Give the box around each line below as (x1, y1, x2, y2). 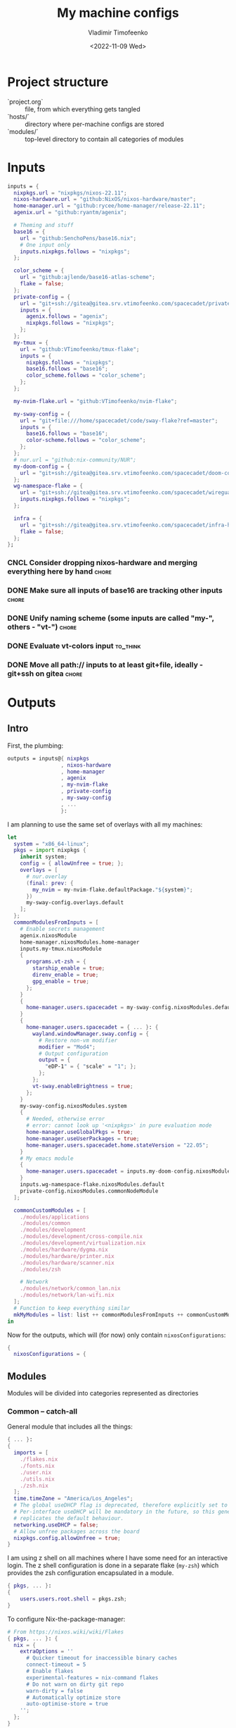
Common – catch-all (7, 1407, 78, 1417)
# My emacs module (20, 1154, 74, 1162)
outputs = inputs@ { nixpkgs (7, 755, 90, 762)
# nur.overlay (25, 872, 68, 880)
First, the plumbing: (7, 741, 64, 750)
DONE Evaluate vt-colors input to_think (7, 641, 141, 650)
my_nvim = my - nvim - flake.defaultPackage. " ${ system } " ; (32, 886, 193, 893)
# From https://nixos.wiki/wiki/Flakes (7, 1628, 124, 1636)
